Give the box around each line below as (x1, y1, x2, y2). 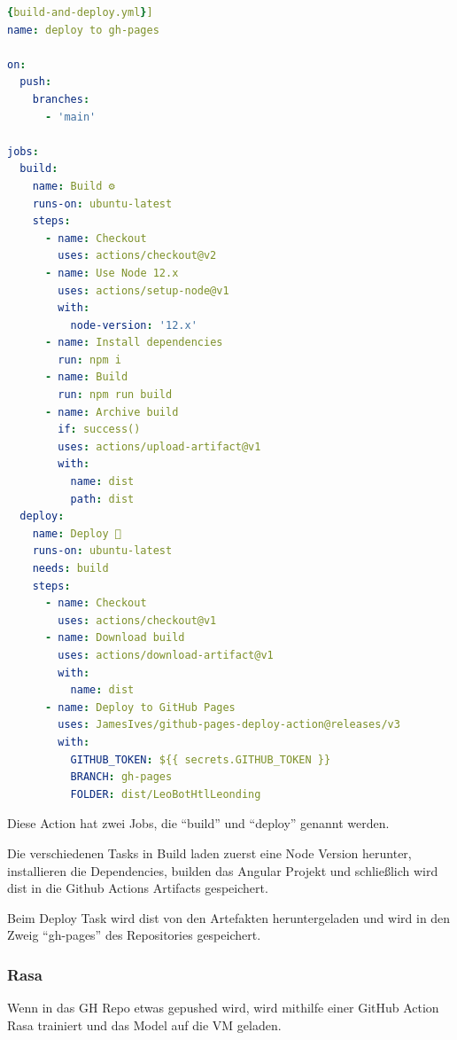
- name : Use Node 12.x (44, 266, 179, 279)
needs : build (32, 562, 109, 575)
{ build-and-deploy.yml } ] (7, 6, 153, 19)
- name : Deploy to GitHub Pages (44, 700, 236, 714)
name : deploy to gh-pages (7, 23, 159, 36)
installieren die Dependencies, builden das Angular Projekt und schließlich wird (7, 861, 438, 880)
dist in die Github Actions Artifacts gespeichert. (7, 879, 268, 897)
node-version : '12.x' (70, 318, 198, 332)
